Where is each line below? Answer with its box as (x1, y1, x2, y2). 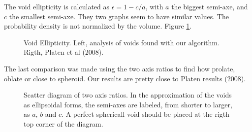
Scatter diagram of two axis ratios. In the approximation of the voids (24, 90, 232, 100)
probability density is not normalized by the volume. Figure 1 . (4, 21, 192, 31)
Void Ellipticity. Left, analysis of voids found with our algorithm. (24, 37, 220, 47)
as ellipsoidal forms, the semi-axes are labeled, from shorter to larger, (24, 99, 232, 109)
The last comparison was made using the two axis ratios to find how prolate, (4, 63, 235, 73)
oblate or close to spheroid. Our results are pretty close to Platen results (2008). (4, 73, 246, 83)
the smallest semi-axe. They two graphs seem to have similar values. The (9, 11, 229, 21)
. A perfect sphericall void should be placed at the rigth (62, 109, 230, 119)
